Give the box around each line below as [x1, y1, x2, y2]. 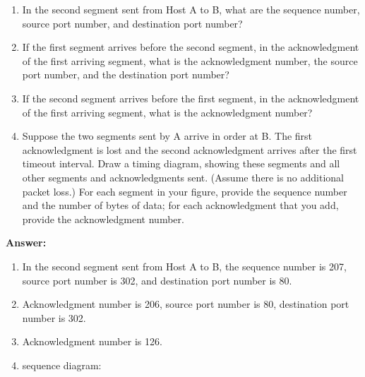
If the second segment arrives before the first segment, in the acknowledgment [22, 90, 359, 105]
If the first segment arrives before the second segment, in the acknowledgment [22, 40, 359, 54]
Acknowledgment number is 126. [22, 334, 162, 349]
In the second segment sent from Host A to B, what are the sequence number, [22, 2, 360, 16]
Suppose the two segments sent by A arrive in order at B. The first [22, 128, 313, 143]
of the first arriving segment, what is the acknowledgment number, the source [22, 53, 358, 68]
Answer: [6, 235, 47, 250]
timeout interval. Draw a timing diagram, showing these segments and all [22, 156, 340, 171]
